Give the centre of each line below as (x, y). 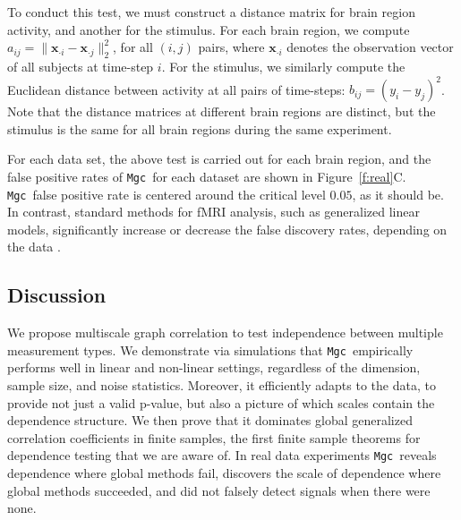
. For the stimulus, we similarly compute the (283, 66)
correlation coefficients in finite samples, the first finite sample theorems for (214, 437)
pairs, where (231, 47)
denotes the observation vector (370, 47)
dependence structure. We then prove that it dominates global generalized (210, 420)
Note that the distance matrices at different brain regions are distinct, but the (222, 111)
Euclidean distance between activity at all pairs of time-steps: (176, 89)
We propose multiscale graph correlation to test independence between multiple (225, 332)
